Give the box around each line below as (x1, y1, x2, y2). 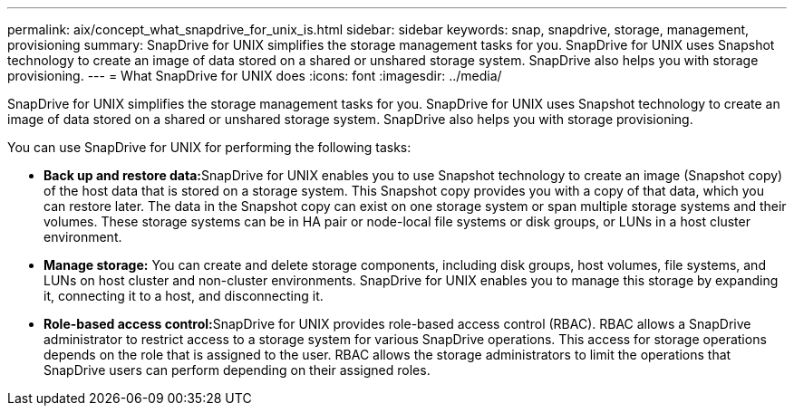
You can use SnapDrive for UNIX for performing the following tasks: (7, 139, 412, 155)
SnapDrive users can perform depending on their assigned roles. (44, 362, 431, 378)
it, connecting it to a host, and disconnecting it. (44, 288, 324, 303)
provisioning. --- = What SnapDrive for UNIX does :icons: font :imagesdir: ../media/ (7, 68, 502, 83)
